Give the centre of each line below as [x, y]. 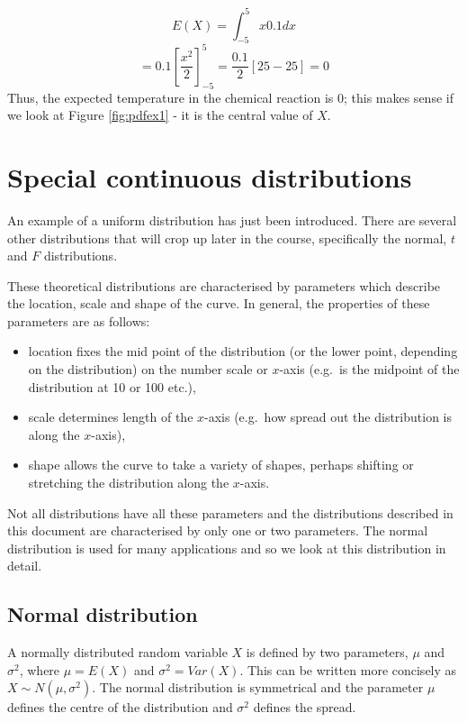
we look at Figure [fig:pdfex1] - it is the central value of [160, 115]
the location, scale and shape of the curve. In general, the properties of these [219, 303]
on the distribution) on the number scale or [148, 369]
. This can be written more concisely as [348, 669]
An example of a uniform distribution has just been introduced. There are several [232, 219]
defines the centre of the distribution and [120, 707]
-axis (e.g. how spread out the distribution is [328, 417]
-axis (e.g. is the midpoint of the [369, 369]
